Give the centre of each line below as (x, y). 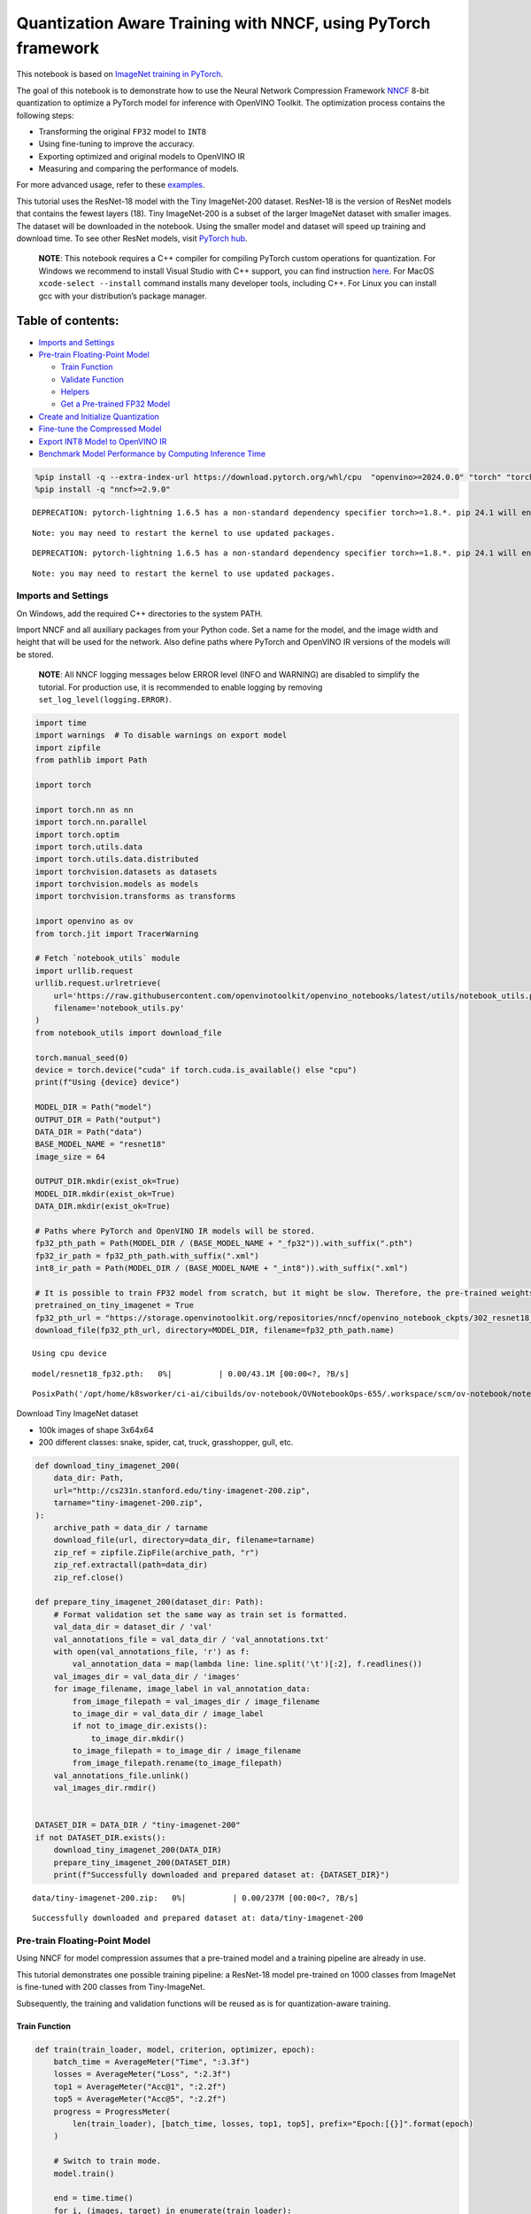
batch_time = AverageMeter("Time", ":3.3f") (152, 2062)
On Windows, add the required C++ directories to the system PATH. (139, 613)
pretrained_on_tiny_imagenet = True (115, 1305)
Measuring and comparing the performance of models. (139, 169)
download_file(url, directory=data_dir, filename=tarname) (185, 1540)
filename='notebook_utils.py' (119, 1008)
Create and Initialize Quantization (99, 416)
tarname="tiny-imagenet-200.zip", (128, 1503)
